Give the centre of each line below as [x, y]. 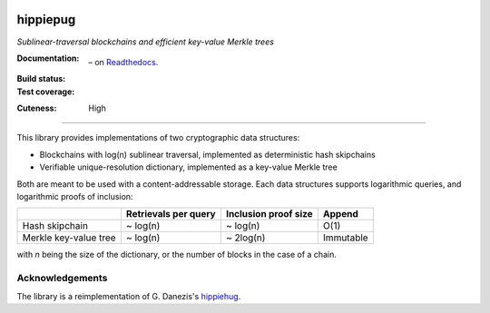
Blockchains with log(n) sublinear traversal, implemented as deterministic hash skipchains [207, 154]
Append [340, 214]
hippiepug [46, 20]
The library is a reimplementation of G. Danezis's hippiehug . [129, 296]
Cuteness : [37, 108]
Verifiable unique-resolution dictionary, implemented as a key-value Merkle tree [188, 167]
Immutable [345, 238]
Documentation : [48, 58]
